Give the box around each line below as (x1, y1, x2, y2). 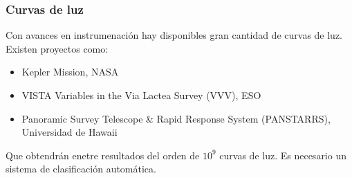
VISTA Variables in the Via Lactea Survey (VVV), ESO (21, 88, 261, 102)
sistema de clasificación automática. (6, 161, 156, 176)
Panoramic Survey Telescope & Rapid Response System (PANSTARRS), (21, 111, 331, 125)
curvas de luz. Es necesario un (219, 148, 346, 162)
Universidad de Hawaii (21, 125, 118, 139)
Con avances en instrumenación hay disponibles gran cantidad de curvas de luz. (6, 28, 343, 42)
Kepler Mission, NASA (21, 64, 119, 79)
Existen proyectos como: (6, 41, 109, 55)
